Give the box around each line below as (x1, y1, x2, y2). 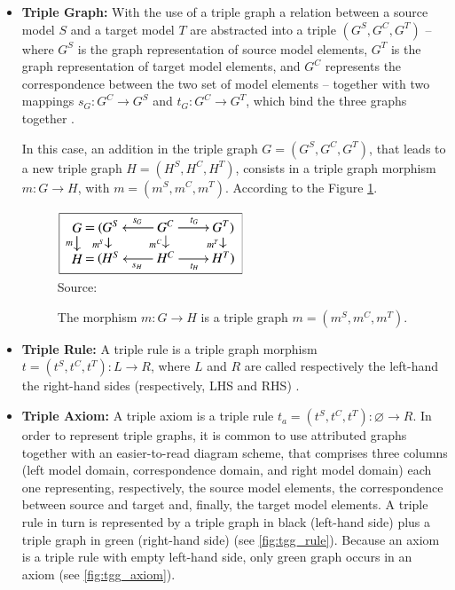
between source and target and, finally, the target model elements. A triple (21, 495, 428, 514)
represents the (325, 57, 402, 75)
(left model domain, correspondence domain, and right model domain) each (21, 460, 432, 479)
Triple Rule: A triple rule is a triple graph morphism (21, 339, 318, 358)
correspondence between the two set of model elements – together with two (21, 74, 430, 92)
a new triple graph (21, 158, 122, 177)
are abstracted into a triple (190, 20, 336, 38)
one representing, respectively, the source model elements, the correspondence (21, 477, 443, 496)
